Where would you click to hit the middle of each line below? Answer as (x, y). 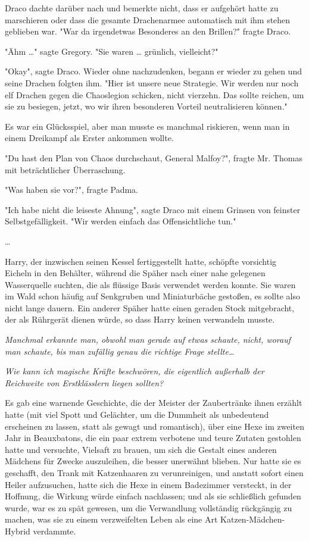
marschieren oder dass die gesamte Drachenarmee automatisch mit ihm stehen (148, 19)
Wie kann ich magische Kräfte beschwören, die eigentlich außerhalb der (135, 371)
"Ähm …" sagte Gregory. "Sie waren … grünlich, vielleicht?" (112, 51)
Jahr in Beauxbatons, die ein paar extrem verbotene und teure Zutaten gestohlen (153, 438)
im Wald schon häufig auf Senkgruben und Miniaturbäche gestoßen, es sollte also (152, 296)
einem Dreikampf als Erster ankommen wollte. (89, 138)
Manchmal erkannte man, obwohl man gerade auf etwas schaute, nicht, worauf (148, 340)
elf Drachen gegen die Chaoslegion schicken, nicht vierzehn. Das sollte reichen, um (154, 94)
